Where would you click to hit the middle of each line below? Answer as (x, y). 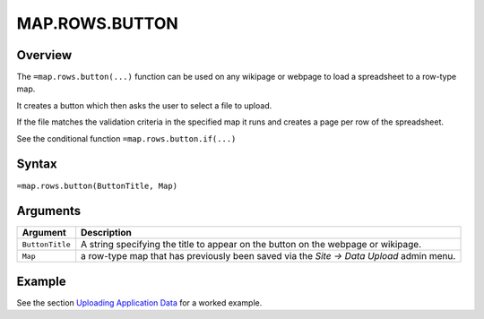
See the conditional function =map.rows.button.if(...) (126, 138)
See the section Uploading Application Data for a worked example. (139, 302)
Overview (44, 55)
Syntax (37, 164)
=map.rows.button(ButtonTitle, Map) (97, 185)
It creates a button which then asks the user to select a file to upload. (144, 105)
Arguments (49, 211)
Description (106, 233)
